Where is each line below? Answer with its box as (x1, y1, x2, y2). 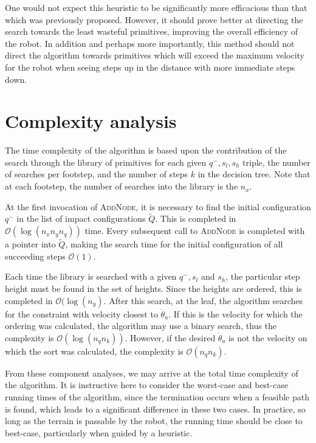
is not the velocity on (228, 331, 307, 344)
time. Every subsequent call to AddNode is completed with (84, 224, 305, 237)
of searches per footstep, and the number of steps (5, 168, 188, 180)
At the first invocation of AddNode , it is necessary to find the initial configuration (5, 200, 311, 213)
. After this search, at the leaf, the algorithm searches (103, 294, 303, 307)
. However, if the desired (125, 331, 216, 344)
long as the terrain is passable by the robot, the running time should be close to (5, 414, 303, 427)
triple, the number (242, 155, 311, 168)
